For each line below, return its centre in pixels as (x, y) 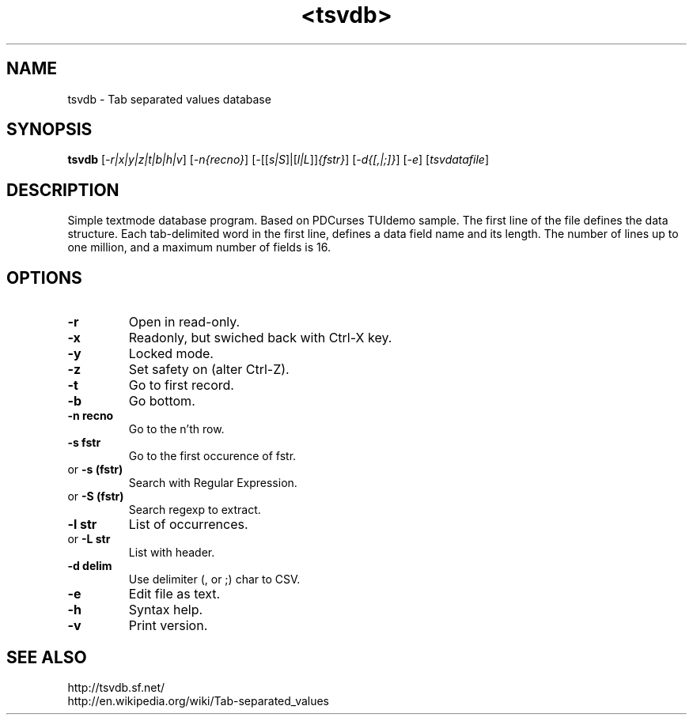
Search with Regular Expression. (213, 483)
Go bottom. (162, 401)
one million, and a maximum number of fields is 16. (199, 247)
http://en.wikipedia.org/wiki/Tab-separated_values (199, 700)
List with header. (172, 553)
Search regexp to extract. (195, 510)
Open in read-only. (184, 322)
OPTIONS (44, 277)
